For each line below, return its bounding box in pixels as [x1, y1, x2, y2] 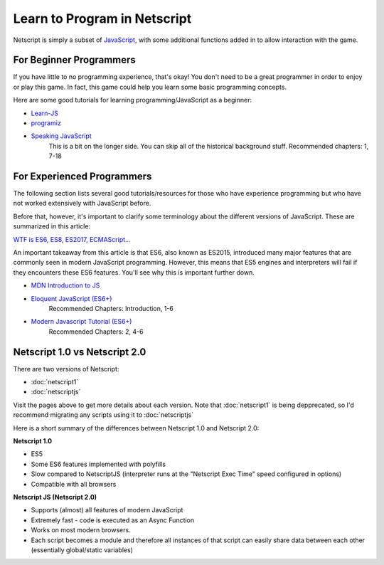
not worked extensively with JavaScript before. [13, 199, 151, 208]
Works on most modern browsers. [31, 526, 131, 534]
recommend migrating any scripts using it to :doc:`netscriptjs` [13, 411, 194, 419]
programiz [31, 119, 62, 127]
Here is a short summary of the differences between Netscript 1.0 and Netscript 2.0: [13, 423, 260, 432]
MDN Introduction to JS [31, 281, 100, 290]
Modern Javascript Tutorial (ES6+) [31, 317, 132, 326]
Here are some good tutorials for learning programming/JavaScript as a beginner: [13, 96, 252, 105]
